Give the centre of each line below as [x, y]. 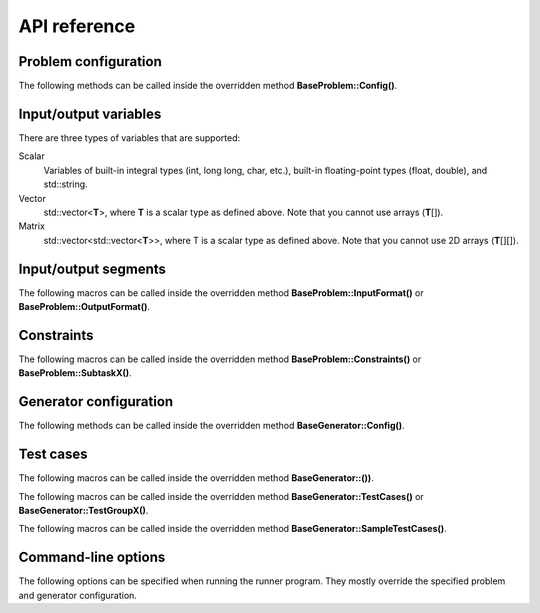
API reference [77, 26]
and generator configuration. [77, 595]
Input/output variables [90, 113]
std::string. [66, 184]
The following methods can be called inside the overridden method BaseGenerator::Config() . [211, 426]
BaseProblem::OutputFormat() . [84, 306]
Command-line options [92, 557]
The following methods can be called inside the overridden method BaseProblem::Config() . [208, 86]
